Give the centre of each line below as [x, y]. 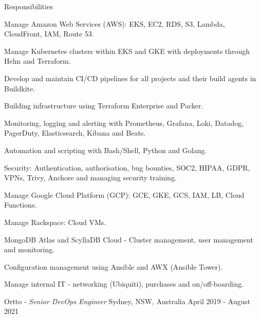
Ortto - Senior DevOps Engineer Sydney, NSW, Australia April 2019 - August [127, 301]
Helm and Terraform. [38, 61]
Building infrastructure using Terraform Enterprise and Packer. [104, 106]
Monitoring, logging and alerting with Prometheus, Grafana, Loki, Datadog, [124, 123]
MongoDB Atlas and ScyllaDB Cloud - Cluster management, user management [129, 239]
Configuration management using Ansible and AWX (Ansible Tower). [114, 266]
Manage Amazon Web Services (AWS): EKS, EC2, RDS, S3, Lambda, [115, 23]
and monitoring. [30, 249]
